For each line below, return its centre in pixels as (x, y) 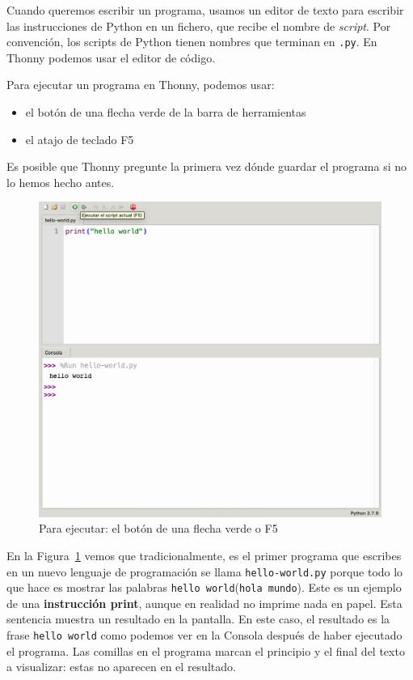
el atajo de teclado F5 (80, 139)
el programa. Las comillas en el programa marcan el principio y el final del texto (206, 650)
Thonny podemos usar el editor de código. (111, 57)
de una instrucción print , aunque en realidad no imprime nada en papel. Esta (204, 603)
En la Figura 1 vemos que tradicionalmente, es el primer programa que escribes (204, 555)
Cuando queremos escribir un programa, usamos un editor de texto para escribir (205, 10)
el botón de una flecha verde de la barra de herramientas (166, 112)
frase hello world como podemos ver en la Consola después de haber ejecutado (204, 635)
